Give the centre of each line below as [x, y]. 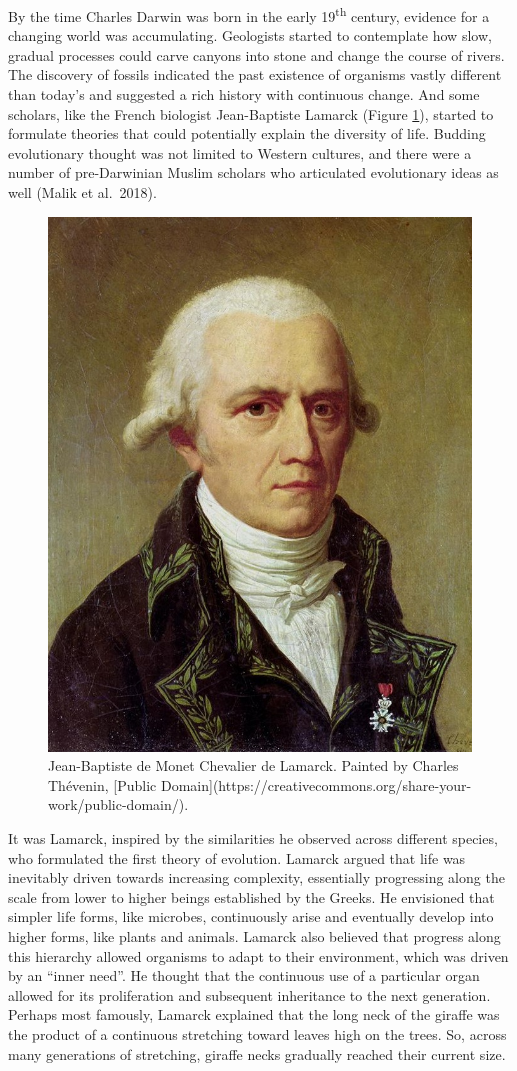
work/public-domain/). [118, 804]
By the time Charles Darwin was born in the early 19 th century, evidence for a [249, 14]
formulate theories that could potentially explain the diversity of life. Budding [247, 133]
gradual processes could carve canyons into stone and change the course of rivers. [256, 54]
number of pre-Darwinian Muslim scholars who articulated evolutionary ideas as [253, 172]
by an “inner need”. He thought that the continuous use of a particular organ [244, 975]
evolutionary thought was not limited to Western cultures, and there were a [240, 152]
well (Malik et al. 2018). [82, 192]
